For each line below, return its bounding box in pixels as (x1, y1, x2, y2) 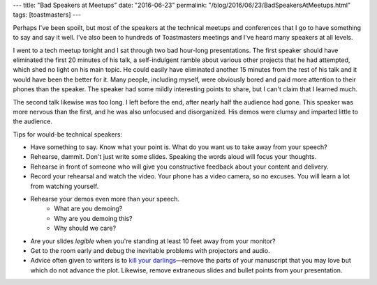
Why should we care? (54, 224, 117, 233)
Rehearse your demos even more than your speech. (30, 195, 180, 203)
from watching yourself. (30, 182, 99, 190)
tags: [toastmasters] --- (13, 10, 82, 19)
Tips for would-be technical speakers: (13, 130, 122, 139)
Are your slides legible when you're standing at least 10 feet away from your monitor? (30, 237, 276, 245)
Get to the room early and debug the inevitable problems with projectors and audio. (30, 246, 270, 254)
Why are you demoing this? (54, 214, 133, 222)
